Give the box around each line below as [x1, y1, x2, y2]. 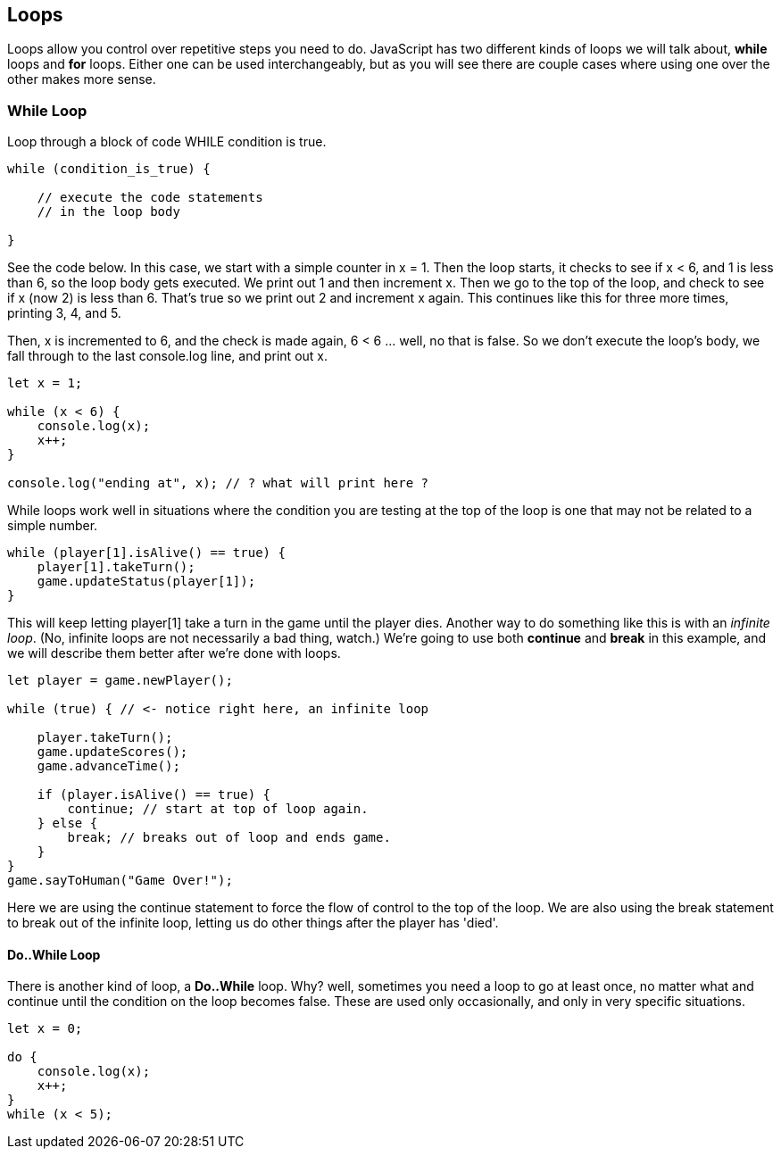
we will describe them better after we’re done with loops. [7, 645, 341, 661]
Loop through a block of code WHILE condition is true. [7, 134, 327, 150]
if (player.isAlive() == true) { [37, 787, 271, 803]
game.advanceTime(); [37, 759, 180, 774]
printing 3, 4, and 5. [7, 305, 121, 321]
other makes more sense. [7, 71, 156, 87]
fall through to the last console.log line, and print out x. [7, 348, 328, 364]
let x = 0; [7, 1021, 83, 1036]
